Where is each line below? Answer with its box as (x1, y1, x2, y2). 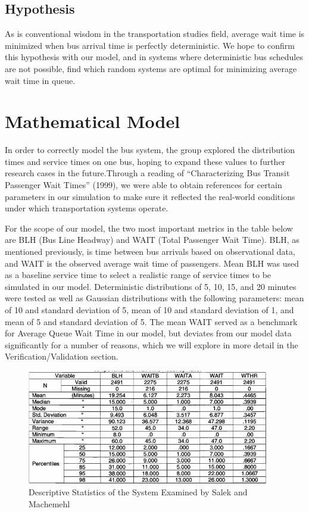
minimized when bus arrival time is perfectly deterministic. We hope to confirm (5, 39, 295, 51)
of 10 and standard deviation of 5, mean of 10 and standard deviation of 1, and (5, 304, 294, 316)
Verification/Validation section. (5, 350, 118, 363)
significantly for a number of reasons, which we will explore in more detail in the (5, 338, 298, 351)
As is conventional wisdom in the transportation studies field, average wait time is (5, 27, 305, 40)
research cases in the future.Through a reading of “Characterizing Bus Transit (5, 167, 290, 179)
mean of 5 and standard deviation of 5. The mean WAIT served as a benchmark (5, 315, 298, 327)
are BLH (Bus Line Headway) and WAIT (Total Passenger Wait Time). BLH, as (5, 233, 299, 246)
